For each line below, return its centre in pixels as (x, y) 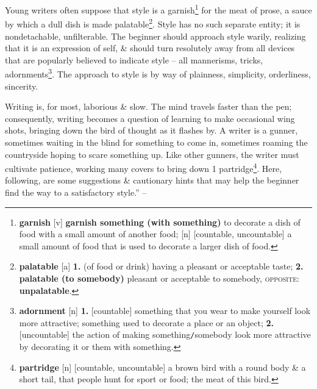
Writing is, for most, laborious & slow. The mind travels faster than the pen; (148, 106)
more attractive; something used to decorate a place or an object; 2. (147, 322)
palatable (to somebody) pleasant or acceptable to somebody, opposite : (159, 278)
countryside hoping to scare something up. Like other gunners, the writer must (152, 154)
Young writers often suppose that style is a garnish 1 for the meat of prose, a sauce (158, 9)
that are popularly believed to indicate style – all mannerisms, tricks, (134, 59)
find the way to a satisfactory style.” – (76, 192)
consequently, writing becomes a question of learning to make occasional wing (150, 118)
